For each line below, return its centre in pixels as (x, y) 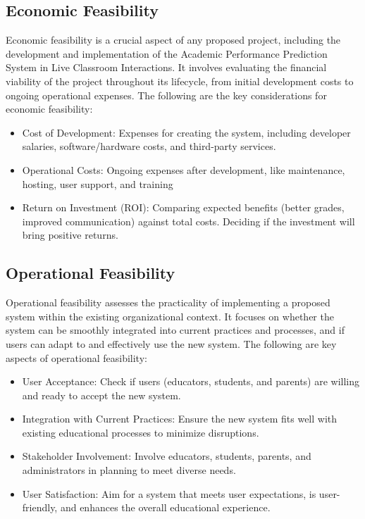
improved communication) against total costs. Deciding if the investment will (188, 221)
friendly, (40, 507)
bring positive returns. (70, 235)
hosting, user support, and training (98, 183)
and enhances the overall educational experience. (165, 507)
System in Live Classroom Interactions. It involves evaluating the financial (166, 67)
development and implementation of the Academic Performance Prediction (167, 53)
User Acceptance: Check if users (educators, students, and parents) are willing (191, 381)
